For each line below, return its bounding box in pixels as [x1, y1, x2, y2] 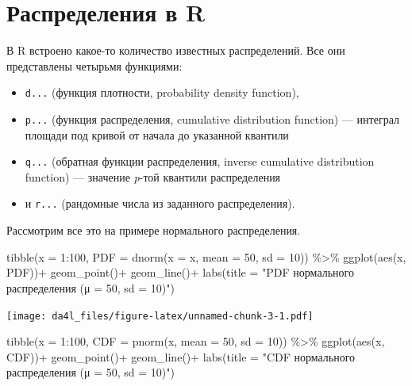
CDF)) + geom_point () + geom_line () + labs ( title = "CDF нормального [6, 348, 356, 365]
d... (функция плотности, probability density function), [25, 84, 299, 101]
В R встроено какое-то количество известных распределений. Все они [6, 42, 345, 59]
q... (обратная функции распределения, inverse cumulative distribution [25, 153, 375, 170]
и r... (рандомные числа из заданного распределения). [25, 195, 295, 212]
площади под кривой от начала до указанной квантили [25, 126, 289, 143]
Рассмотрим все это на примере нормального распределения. [6, 222, 301, 239]
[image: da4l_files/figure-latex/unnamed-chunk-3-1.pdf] [6, 310, 314, 322]
